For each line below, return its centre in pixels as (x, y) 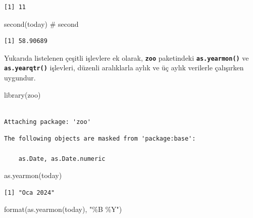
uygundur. (20, 78)
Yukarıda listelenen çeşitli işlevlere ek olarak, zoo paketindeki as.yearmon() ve (126, 57)
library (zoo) (22, 94)
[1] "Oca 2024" (30, 192)
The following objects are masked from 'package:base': (100, 139)
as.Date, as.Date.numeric (62, 159)
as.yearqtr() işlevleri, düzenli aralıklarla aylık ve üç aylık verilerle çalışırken (124, 68)
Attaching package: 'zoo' (47, 122)
